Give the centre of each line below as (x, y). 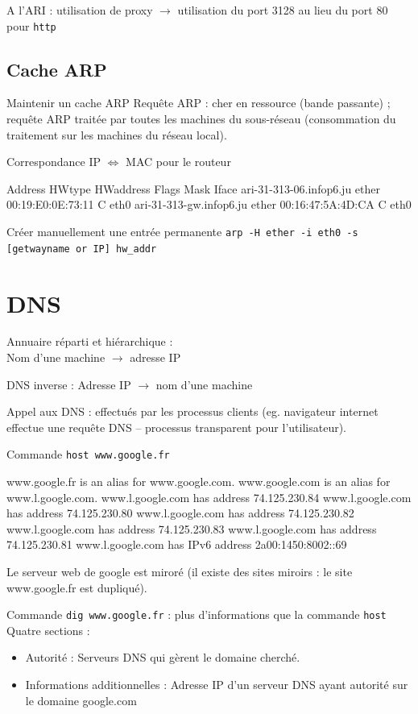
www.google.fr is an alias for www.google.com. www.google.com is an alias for (199, 482)
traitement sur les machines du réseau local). (117, 134)
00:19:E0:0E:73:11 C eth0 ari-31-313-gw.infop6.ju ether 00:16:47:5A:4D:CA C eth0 (209, 204)
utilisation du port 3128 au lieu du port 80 (283, 10)
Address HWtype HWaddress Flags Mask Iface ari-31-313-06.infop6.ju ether (193, 188)
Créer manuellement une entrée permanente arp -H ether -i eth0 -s (182, 232)
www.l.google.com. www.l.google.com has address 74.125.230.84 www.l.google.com (209, 497)
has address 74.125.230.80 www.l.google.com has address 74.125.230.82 (180, 513)
